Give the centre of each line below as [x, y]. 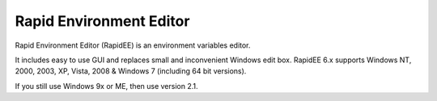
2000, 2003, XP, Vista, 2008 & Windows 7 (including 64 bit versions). [131, 71]
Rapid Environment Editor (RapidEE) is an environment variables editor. [133, 45]
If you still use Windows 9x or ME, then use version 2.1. [106, 86]
